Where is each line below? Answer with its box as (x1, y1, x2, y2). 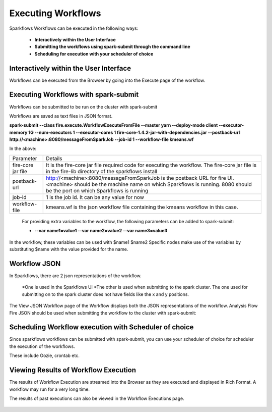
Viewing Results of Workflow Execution (9, 366, 136, 375)
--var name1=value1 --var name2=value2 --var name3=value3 (34, 228, 168, 234)
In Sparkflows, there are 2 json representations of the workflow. (9, 273, 142, 279)
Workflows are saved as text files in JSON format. (9, 113, 113, 119)
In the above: (9, 145, 37, 151)
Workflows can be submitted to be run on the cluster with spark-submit (9, 104, 158, 110)
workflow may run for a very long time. (9, 386, 90, 392)
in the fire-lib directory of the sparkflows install (46, 168, 158, 175)
